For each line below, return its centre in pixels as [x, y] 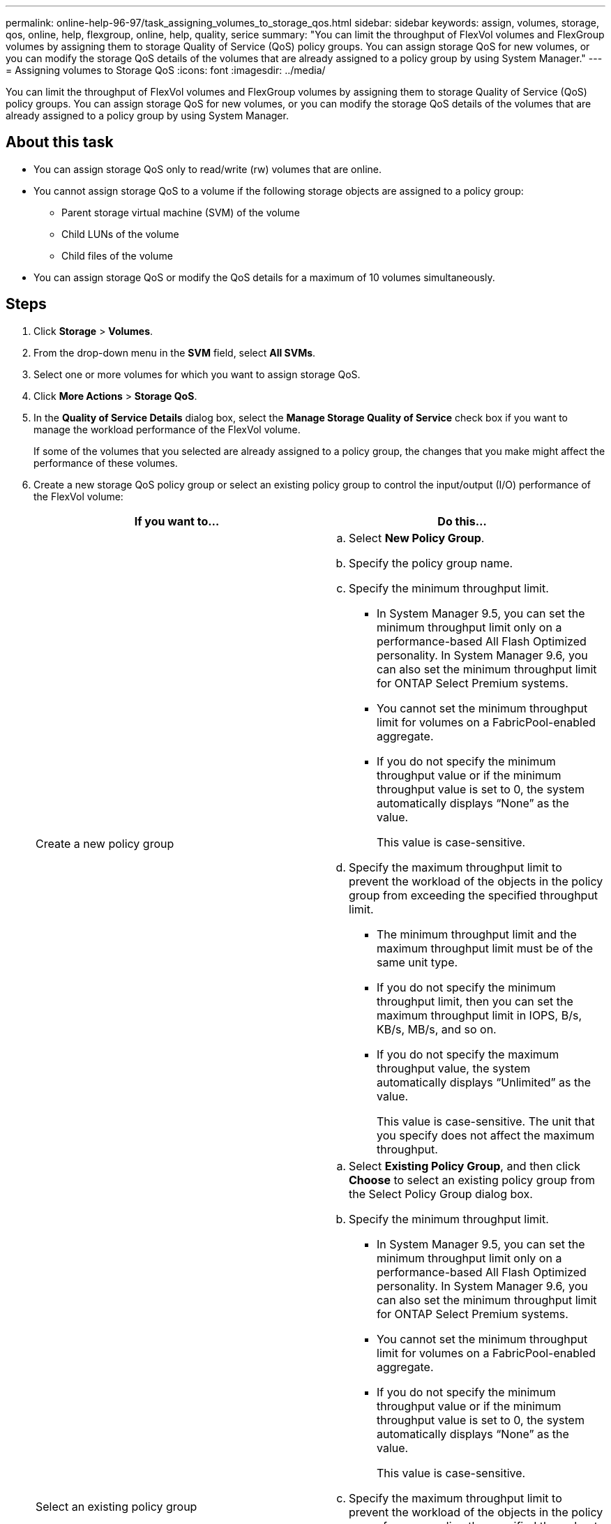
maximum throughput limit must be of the [485, 948]
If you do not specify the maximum [468, 1054]
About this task [60, 142]
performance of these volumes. [106, 463]
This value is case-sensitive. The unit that [486, 1121]
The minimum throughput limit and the [477, 934]
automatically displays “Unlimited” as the [484, 1082]
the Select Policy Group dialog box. [441, 1194]
